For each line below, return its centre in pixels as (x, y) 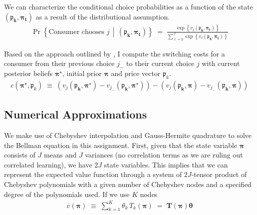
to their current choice (160, 63)
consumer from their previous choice (59, 63)
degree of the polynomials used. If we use (67, 194)
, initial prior (82, 73)
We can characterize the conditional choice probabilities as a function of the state (128, 6)
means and (60, 155)
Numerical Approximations (76, 114)
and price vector (136, 73)
